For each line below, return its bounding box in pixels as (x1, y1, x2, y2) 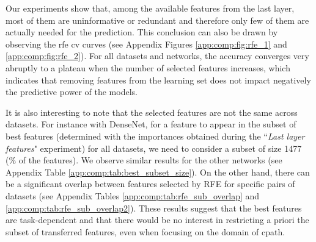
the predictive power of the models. (6, 85, 138, 98)
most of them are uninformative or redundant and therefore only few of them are (6, 13, 309, 26)
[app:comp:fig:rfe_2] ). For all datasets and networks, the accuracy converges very (6, 49, 309, 62)
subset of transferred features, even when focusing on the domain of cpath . (6, 225, 285, 238)
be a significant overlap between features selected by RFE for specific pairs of (6, 177, 295, 190)
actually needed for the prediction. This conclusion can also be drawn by (6, 26, 278, 38)
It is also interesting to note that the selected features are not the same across (6, 105, 298, 118)
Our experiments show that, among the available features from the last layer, (6, 2, 295, 14)
